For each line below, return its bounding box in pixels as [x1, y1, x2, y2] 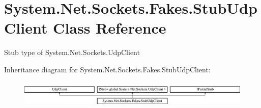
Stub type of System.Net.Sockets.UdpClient [4, 47, 140, 58]
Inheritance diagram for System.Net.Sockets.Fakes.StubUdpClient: [4, 64, 211, 74]
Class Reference [53, 17, 166, 38]
